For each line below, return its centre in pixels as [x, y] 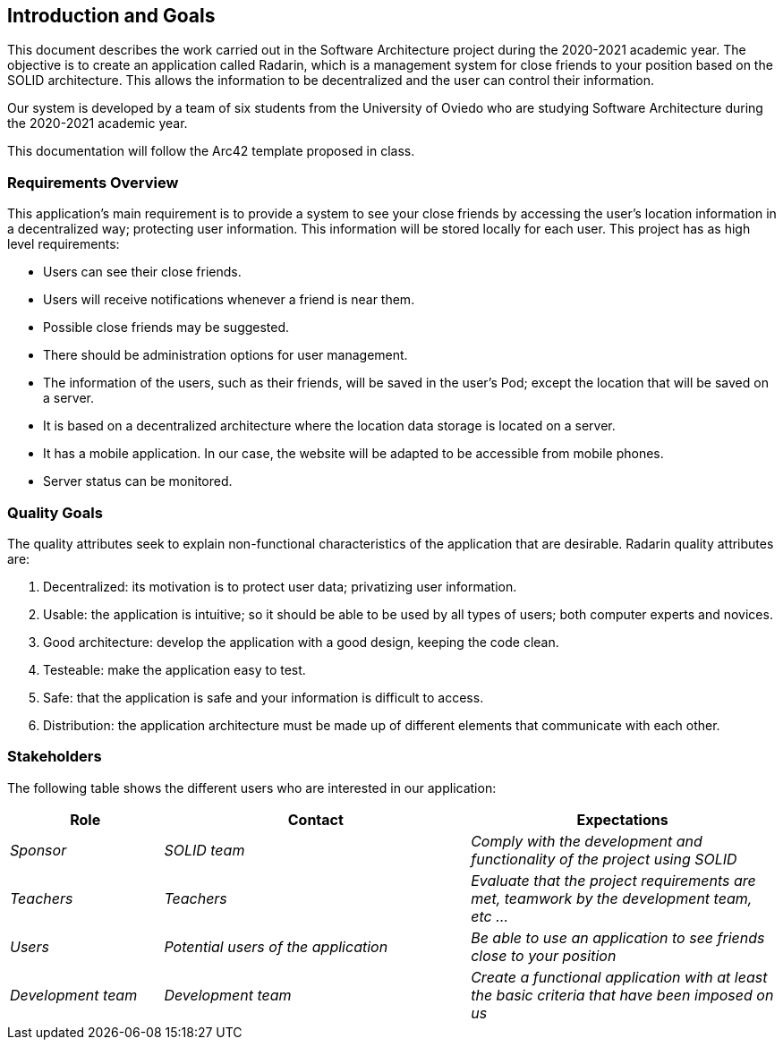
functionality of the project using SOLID [604, 859]
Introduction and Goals [111, 16]
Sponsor [38, 850]
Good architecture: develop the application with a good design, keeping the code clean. [301, 642]
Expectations [622, 819]
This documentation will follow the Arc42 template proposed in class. [211, 151]
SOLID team [204, 850]
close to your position [544, 955]
